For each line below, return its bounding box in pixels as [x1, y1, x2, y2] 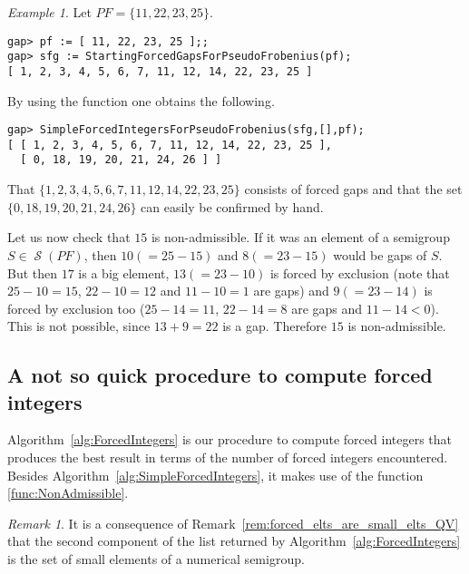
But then [7, 263, 58, 282]
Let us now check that [7, 228, 131, 247]
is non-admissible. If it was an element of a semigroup [151, 228, 450, 247]
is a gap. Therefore [222, 316, 327, 336]
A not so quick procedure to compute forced [7, 361, 433, 389]
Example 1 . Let [7, 3, 92, 21]
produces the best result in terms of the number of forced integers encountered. [7, 448, 448, 467]
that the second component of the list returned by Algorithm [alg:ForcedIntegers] [7, 531, 461, 550]
